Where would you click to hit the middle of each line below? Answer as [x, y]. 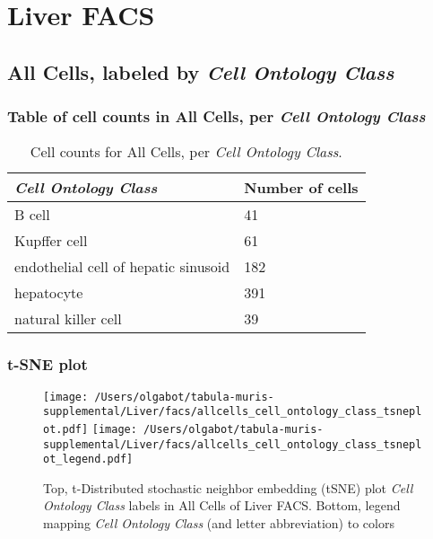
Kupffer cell [51, 241]
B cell [32, 215]
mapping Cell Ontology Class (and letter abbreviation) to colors [219, 523]
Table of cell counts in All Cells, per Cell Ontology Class [216, 116]
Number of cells [301, 188]
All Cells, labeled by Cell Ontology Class [201, 71]
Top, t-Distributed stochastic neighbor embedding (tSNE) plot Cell [228, 487]
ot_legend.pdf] [88, 459]
